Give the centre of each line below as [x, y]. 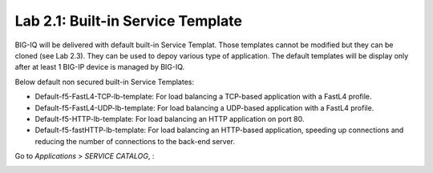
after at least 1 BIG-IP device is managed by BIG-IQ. [100, 67]
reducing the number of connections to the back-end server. [135, 141]
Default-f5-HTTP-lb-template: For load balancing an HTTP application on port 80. [170, 119]
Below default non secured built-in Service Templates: [105, 82]
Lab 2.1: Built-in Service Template [128, 21]
